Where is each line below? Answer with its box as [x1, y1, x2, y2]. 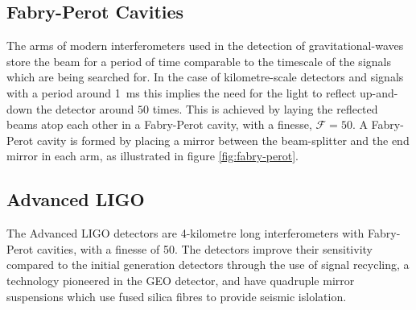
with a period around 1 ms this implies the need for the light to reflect [6, 84, 356, 101]
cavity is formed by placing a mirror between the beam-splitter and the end [36, 131, 410, 148]
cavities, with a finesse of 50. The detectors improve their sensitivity [36, 240, 373, 257]
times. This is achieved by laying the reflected [152, 100, 378, 117]
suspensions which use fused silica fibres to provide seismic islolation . [6, 287, 347, 304]
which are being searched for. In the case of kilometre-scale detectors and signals [6, 68, 404, 85]
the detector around [35, 100, 134, 117]
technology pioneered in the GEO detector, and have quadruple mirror [6, 271, 355, 288]
